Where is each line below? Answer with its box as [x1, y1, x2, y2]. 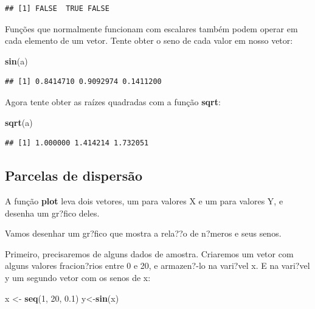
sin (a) [5, 54, 28, 67]
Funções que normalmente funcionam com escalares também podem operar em [5, 22, 298, 35]
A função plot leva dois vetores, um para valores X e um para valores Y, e [5, 194, 283, 207]
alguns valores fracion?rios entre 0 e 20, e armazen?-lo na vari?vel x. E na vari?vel [5, 259, 310, 272]
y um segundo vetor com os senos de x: [5, 271, 151, 283]
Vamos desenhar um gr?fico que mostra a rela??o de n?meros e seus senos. [5, 227, 282, 240]
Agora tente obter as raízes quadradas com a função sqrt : [5, 95, 221, 108]
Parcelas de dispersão [5, 166, 142, 185]
